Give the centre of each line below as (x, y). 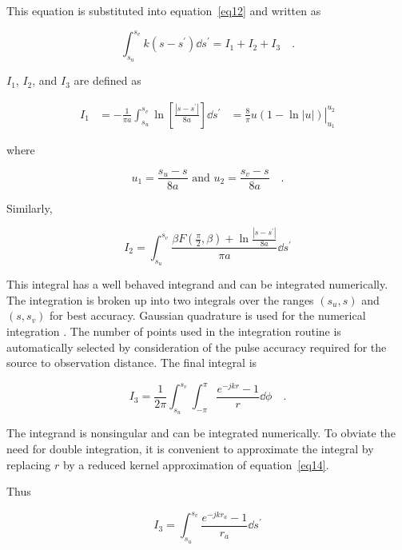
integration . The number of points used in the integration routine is (174, 331)
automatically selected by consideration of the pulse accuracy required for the (197, 347)
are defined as (107, 80)
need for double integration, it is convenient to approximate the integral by (190, 449)
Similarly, (30, 207)
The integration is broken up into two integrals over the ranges (160, 299)
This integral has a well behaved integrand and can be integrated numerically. (197, 284)
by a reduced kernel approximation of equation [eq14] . (196, 464)
